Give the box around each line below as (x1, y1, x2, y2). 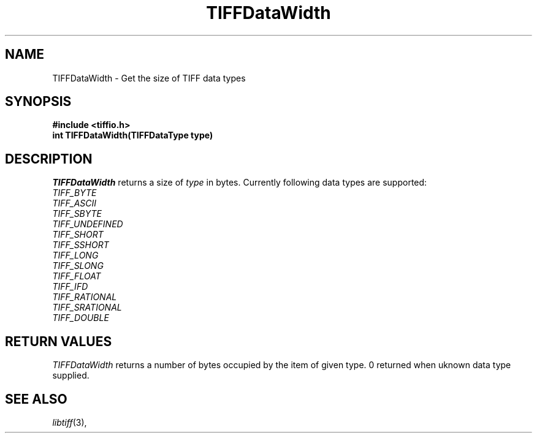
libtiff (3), (52, 417, 87, 428)
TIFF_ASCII (52, 198, 97, 209)
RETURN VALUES (5, 333, 112, 349)
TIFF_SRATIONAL (52, 302, 122, 313)
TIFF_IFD (52, 281, 88, 292)
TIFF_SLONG (52, 260, 104, 271)
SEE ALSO (5, 391, 67, 407)
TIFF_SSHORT (52, 240, 109, 251)
